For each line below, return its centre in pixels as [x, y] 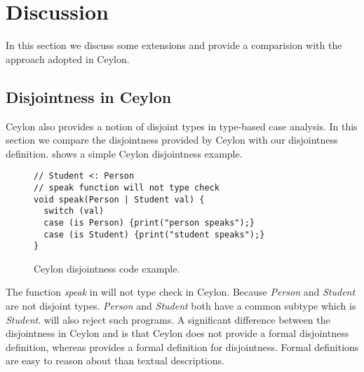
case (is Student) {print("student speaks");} [154, 234]
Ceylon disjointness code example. [107, 268]
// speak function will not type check [127, 187]
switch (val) [74, 211]
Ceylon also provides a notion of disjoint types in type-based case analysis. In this [182, 126]
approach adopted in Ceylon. [68, 58]
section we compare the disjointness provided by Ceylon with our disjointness [172, 140]
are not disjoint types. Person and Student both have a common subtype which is [181, 306]
